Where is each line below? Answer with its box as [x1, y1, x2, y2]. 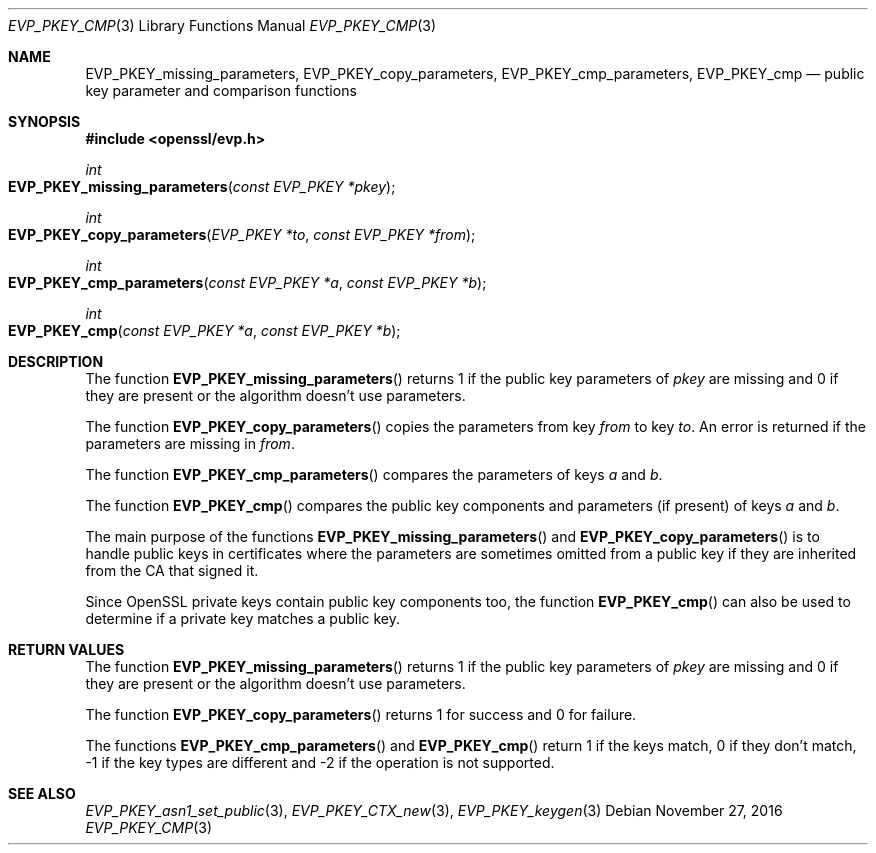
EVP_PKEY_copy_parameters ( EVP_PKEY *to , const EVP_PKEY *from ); [8, 226, 476, 243]
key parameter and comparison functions [85, 82, 357, 99]
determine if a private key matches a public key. [85, 610, 401, 627]
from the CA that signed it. [85, 562, 259, 579]
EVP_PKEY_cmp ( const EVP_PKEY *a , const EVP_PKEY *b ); [8, 322, 401, 339]
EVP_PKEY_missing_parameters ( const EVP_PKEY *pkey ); [8, 178, 396, 195]
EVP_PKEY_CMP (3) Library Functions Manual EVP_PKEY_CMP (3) [8, 17, 437, 34]
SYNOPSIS [8, 113, 81, 130]
